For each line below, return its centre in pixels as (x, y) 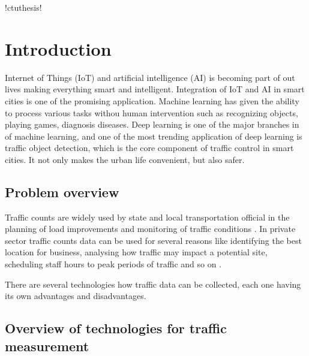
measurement (47, 346)
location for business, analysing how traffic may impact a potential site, (136, 252)
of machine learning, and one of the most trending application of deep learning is (154, 136)
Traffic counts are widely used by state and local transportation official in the (147, 217)
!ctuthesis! (23, 7)
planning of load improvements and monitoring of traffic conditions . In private (150, 229)
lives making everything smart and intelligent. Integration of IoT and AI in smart (155, 89)
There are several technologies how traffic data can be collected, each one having (153, 284)
